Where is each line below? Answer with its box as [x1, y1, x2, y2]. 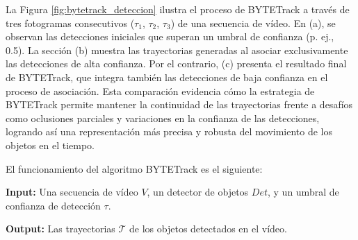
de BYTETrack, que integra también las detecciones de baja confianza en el [6, 69, 328, 84]
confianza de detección [6, 198, 101, 212]
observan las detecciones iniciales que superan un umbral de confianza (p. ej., [6, 29, 334, 44]
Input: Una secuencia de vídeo [6, 185, 138, 199]
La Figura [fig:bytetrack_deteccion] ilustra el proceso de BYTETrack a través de [6, 2, 350, 16]
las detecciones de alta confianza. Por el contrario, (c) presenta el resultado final [6, 56, 347, 71]
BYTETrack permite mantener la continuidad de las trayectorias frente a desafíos [6, 97, 353, 112]
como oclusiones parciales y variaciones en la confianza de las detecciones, [6, 110, 320, 125]
